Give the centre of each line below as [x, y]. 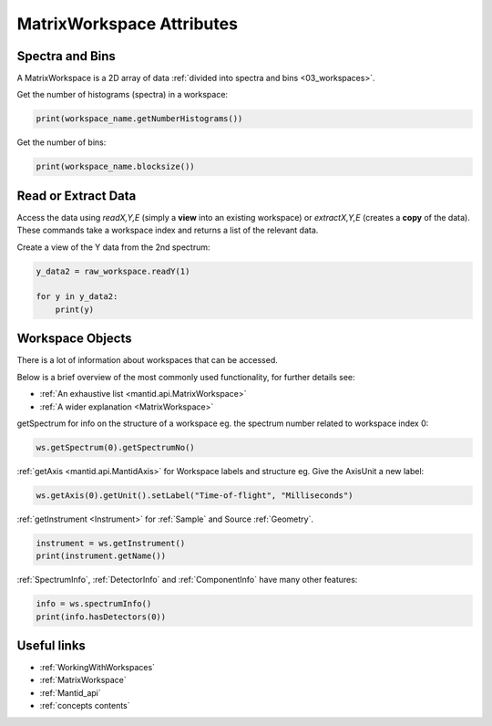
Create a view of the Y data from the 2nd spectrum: [113, 247]
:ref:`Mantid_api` [71, 692]
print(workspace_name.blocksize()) [115, 167]
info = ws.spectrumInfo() [94, 604]
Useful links [51, 645]
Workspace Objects [74, 339]
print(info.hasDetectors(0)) [101, 617]
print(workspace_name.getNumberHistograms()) [139, 119]
